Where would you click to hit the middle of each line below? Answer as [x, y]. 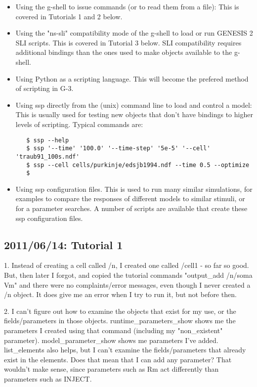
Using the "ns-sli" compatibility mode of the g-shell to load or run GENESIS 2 [134, 33]
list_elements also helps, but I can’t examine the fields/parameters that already [125, 350]
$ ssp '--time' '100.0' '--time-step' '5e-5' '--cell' [118, 149]
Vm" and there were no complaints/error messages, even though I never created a [127, 284]
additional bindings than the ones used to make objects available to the [124, 52]
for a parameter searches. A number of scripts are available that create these [131, 208]
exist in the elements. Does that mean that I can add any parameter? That [118, 359]
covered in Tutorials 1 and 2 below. [69, 16]
